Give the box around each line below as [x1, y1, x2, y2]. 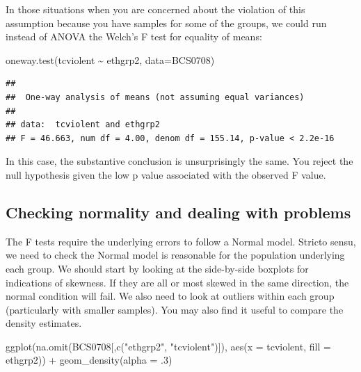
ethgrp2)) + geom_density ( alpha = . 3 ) [6, 353, 173, 367]
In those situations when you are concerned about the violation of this [6, 2, 305, 16]
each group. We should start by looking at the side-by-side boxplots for [6, 261, 309, 275]
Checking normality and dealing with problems [6, 201, 351, 223]
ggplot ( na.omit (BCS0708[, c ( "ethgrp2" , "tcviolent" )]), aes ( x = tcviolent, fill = [6, 339, 331, 353]
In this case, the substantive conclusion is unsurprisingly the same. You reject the [6, 154, 353, 168]
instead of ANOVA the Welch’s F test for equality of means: [6, 29, 262, 44]
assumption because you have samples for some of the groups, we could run [6, 15, 327, 30]
